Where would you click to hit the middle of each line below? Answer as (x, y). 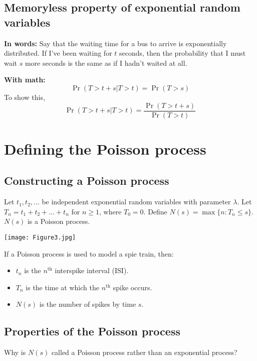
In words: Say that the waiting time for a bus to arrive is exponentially (115, 43)
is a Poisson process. (59, 221)
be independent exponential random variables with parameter (136, 202)
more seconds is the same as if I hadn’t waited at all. (106, 63)
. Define (155, 211)
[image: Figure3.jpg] (40, 237)
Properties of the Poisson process (92, 331)
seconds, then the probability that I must (183, 53)
